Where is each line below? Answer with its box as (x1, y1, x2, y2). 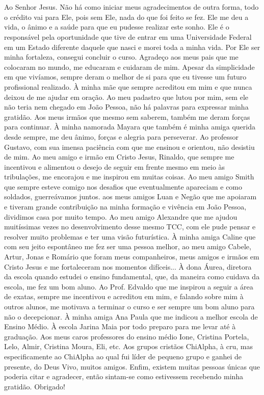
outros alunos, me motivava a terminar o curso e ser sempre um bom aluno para (4, 301, 255, 311)
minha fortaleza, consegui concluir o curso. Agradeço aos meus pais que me (4, 51, 239, 62)
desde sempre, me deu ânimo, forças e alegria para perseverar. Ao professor (4, 131, 239, 142)
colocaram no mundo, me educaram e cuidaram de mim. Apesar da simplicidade (4, 61, 255, 72)
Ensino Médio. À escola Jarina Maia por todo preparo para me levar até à (4, 321, 236, 332)
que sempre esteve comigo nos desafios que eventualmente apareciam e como (4, 181, 243, 192)
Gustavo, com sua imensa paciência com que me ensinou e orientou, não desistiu (4, 141, 255, 152)
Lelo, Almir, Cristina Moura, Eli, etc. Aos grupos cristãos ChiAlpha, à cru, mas (4, 341, 253, 352)
